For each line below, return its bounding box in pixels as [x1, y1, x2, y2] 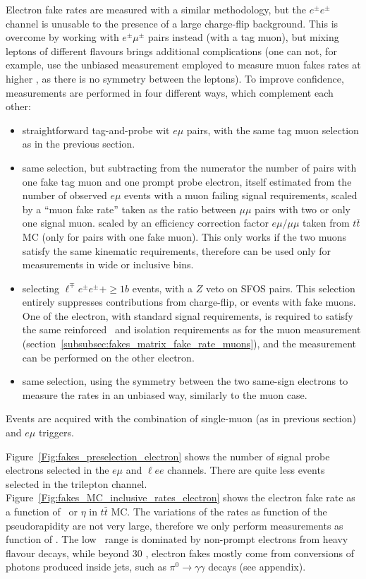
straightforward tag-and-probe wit [22, 122, 170, 137]
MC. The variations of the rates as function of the [111, 504, 327, 518]
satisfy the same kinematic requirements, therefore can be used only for [22, 243, 331, 258]
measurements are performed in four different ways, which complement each [6, 85, 334, 100]
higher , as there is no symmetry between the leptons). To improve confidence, [6, 71, 344, 85]
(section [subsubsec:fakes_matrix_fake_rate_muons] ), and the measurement [22, 336, 356, 351]
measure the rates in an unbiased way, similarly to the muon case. [22, 387, 307, 402]
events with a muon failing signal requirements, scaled [124, 188, 358, 203]
